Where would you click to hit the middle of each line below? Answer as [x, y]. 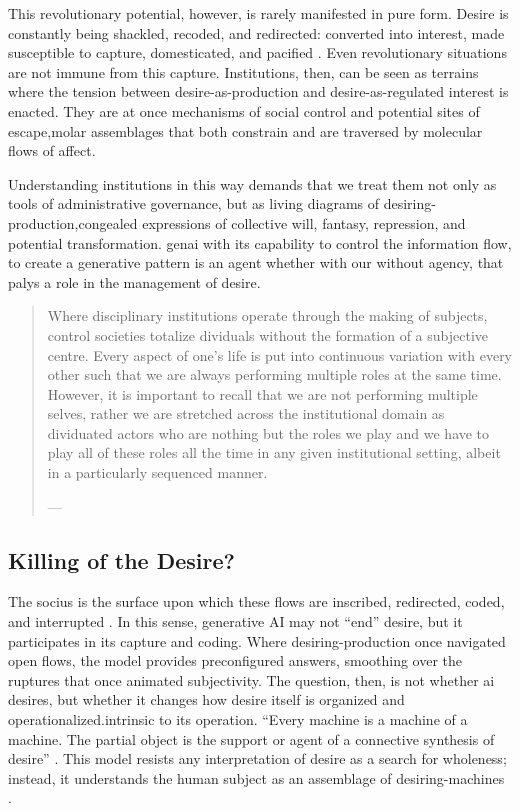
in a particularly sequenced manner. [157, 472]
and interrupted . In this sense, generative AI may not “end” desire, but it [235, 621]
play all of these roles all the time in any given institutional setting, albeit [274, 452]
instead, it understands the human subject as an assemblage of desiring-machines [256, 777]
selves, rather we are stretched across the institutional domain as [246, 413]
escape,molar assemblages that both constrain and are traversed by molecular [245, 130]
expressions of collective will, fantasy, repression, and [304, 222]
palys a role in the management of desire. [134, 281]
